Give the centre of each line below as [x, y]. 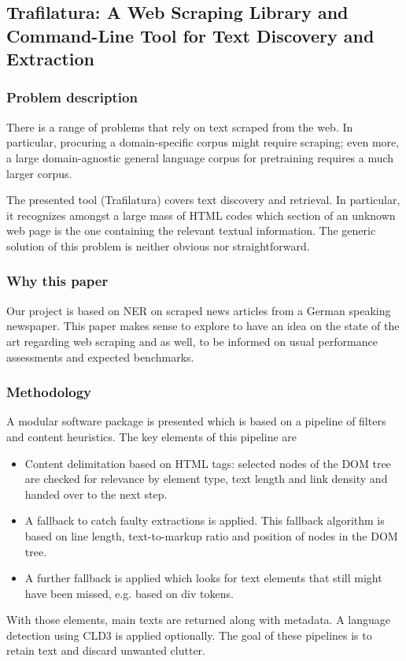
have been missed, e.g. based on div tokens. [129, 593]
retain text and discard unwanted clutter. [106, 650]
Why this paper [57, 281]
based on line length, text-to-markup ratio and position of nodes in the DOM [211, 535]
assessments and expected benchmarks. [100, 356]
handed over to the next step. [96, 494]
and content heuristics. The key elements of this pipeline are [152, 436]
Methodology [49, 392]
